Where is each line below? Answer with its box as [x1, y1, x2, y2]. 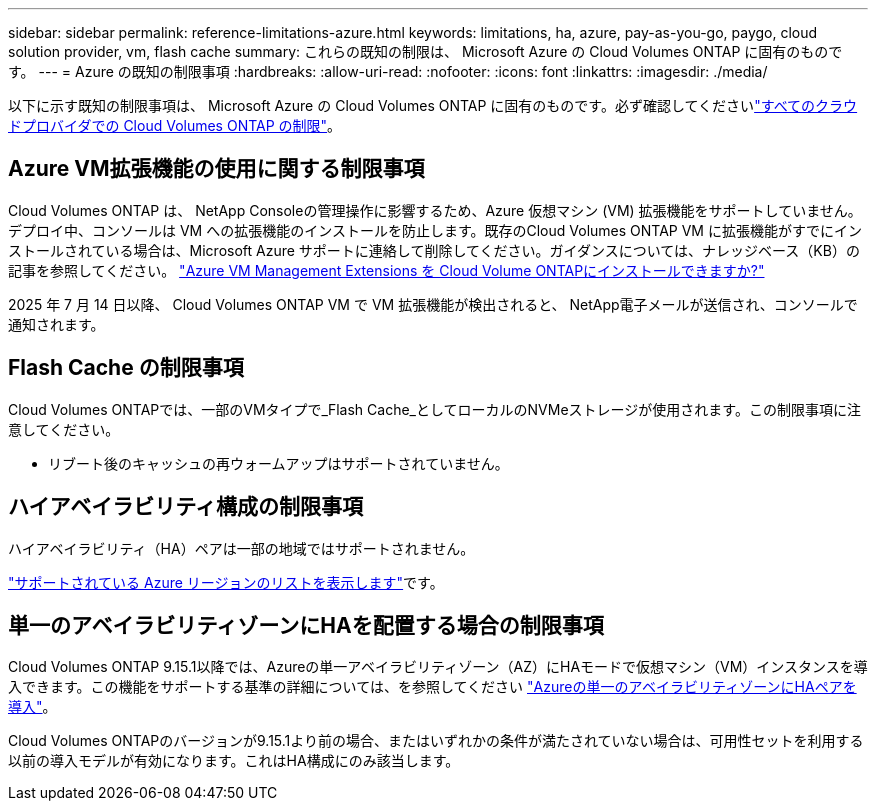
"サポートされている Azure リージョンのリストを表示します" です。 [8, 573, 444, 591]
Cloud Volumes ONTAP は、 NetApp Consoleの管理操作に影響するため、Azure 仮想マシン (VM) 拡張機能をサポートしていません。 [8, 201, 862, 219]
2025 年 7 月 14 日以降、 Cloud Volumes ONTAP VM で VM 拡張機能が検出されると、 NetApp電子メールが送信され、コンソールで [8, 295, 858, 313]
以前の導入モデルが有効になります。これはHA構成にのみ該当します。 [8, 752, 460, 770]
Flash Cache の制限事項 [8, 355, 244, 381]
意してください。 [8, 420, 120, 438]
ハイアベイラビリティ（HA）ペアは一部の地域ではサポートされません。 [8, 539, 475, 557]
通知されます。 [8, 315, 105, 333]
